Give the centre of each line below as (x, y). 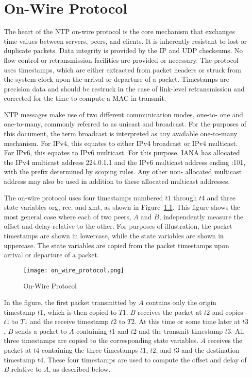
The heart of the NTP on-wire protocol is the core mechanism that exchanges (119, 31)
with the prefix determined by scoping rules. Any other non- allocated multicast (123, 171)
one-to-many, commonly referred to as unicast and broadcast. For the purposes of (125, 124)
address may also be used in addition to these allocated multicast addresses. (117, 181)
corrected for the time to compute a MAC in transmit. (85, 98)
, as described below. (80, 369)
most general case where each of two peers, (67, 216)
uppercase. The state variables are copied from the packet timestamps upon (117, 245)
